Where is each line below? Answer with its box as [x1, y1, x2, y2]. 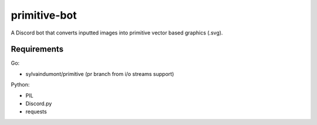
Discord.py [25, 100, 52, 107]
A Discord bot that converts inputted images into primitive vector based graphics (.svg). [11, 29, 223, 36]
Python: [11, 81, 30, 88]
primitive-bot [11, 9, 77, 22]
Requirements [11, 44, 64, 54]
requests [25, 108, 47, 115]
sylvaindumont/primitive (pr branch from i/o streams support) [25, 70, 174, 77]
